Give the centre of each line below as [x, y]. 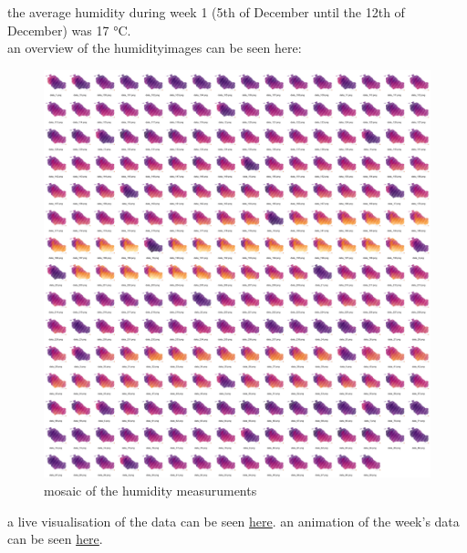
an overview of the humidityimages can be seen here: [155, 48]
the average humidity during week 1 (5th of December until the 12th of [206, 12]
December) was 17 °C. [69, 30]
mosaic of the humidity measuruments [150, 490]
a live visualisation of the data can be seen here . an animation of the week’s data [233, 521]
